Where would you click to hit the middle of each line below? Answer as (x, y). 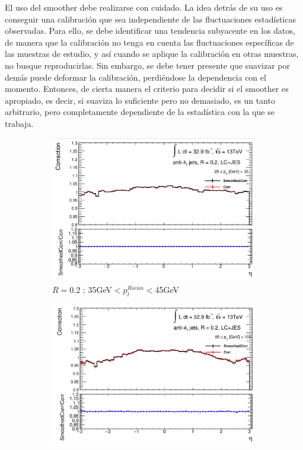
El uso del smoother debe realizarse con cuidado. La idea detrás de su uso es (144, 7)
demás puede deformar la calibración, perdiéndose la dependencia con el (135, 77)
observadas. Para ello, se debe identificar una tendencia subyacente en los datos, (150, 31)
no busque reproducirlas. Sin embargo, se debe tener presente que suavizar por (147, 65)
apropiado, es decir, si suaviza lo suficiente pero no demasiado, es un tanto (140, 100)
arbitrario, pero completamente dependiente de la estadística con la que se (140, 112)
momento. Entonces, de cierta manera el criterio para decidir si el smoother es (147, 89)
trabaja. (19, 123)
